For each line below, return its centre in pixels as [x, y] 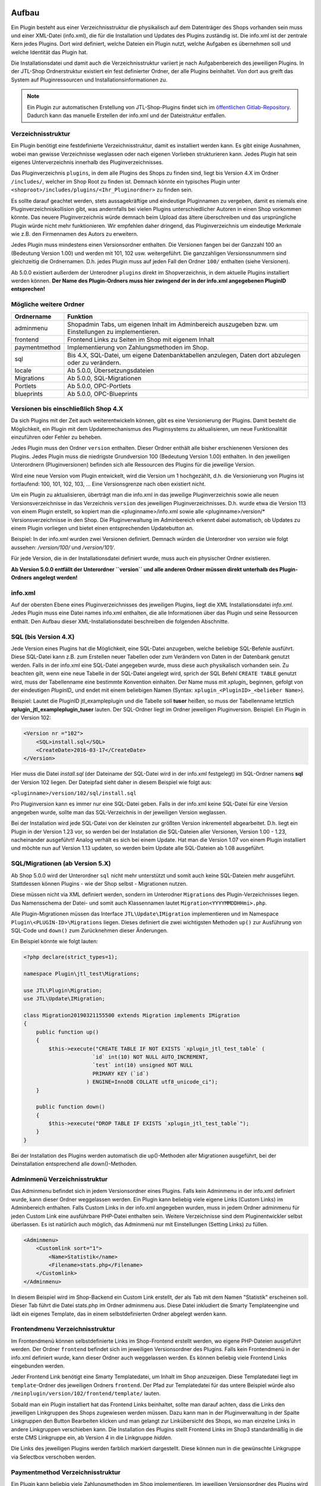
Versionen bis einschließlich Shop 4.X [67, 408]
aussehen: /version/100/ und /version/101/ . [63, 547]
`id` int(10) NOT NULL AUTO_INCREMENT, [150, 1057]
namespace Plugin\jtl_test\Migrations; [81, 974]
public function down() [70, 1107]
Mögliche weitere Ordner [48, 304]
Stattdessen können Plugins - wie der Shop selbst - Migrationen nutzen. [99, 883]
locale [23, 370]
